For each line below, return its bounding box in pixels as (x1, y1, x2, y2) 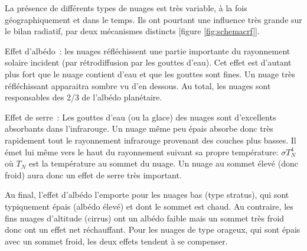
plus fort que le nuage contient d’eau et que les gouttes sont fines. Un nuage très (5, 67, 295, 80)
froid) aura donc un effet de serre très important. (5, 168, 182, 181)
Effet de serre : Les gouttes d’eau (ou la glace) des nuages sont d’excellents (5, 110, 276, 123)
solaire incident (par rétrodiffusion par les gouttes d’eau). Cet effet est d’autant (5, 56, 292, 69)
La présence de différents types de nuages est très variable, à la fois (5, 2, 247, 14)
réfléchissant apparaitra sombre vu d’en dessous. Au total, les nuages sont (5, 79, 271, 92)
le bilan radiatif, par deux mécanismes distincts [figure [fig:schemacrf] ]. (5, 25, 260, 37)
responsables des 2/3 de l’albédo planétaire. (5, 91, 162, 103)
